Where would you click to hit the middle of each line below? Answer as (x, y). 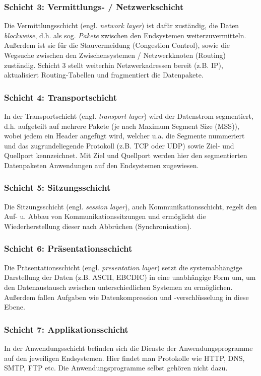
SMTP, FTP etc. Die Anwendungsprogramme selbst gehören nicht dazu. (116, 368)
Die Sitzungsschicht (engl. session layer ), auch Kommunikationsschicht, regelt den (130, 206)
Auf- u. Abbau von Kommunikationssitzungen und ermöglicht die (105, 216)
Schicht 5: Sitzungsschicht (57, 187)
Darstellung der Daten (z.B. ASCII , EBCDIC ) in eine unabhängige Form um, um (130, 277)
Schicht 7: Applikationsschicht (66, 329)
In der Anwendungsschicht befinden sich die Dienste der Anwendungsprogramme (128, 348)
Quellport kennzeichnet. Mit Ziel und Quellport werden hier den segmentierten (126, 155)
